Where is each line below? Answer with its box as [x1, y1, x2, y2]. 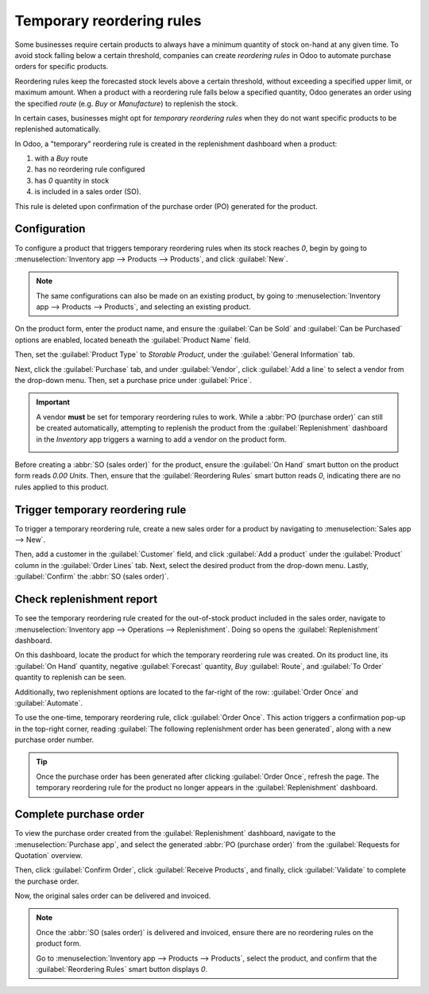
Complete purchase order [14, 807, 145, 822]
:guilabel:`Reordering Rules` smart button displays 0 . [36, 965, 208, 974]
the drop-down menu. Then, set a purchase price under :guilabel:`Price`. [14, 376, 253, 385]
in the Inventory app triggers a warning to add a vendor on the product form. [36, 434, 287, 444]
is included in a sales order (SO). [34, 187, 142, 196]
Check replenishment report [14, 593, 158, 606]
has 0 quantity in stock [34, 176, 110, 185]
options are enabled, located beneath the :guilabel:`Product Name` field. [14, 335, 251, 345]
